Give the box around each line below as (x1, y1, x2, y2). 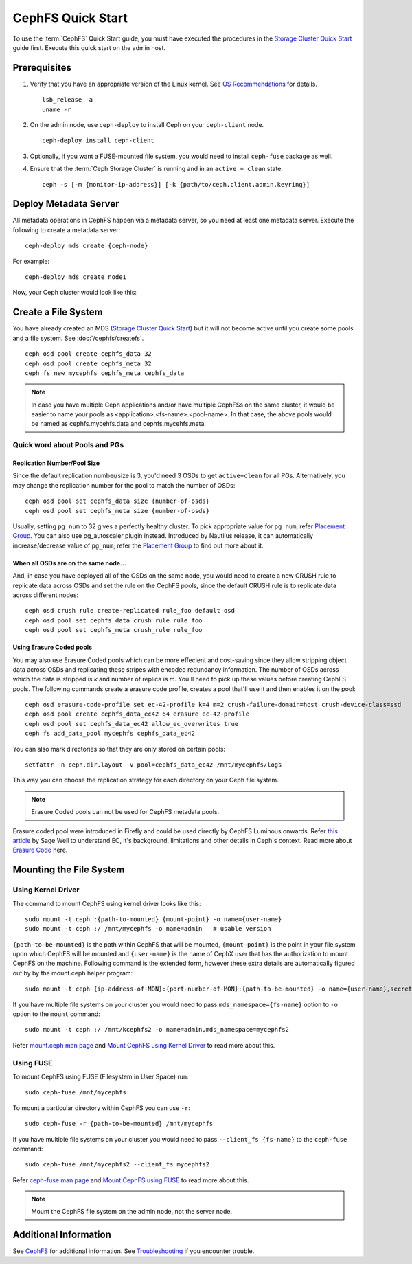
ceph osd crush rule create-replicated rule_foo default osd (25, 607, 235, 615)
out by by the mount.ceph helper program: (12, 969, 133, 977)
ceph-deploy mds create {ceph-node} (25, 242, 148, 250)
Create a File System (12, 306, 103, 318)
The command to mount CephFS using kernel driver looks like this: (12, 899, 201, 907)
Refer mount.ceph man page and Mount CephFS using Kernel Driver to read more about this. (12, 1041, 275, 1049)
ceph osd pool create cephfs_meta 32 (25, 359, 152, 368)
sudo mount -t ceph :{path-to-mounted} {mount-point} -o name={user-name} (25, 915, 282, 923)
